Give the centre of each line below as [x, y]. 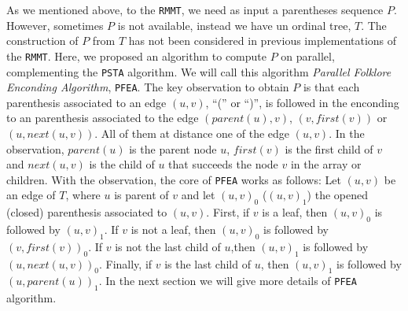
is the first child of [329, 148]
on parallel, [308, 56]
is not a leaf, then [173, 230]
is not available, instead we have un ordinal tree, [234, 25]
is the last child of [208, 263]
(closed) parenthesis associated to [87, 212]
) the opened [338, 195]
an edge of [31, 195]
